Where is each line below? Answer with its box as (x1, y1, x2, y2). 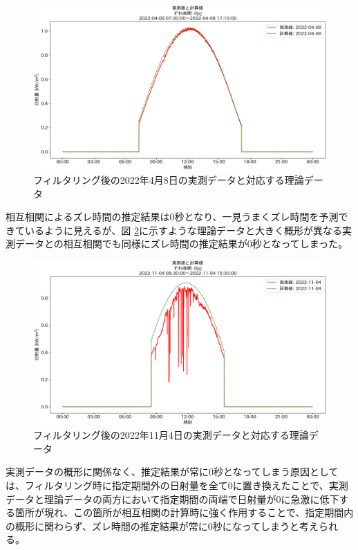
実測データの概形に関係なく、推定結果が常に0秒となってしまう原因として (6, 464, 339, 479)
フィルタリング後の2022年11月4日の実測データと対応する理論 (33, 428, 309, 442)
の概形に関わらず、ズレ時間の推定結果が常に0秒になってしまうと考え (6, 518, 319, 533)
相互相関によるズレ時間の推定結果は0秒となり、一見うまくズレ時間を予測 (6, 209, 339, 224)
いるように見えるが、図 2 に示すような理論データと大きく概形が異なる (24, 222, 342, 237)
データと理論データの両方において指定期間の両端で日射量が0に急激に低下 (6, 491, 339, 506)
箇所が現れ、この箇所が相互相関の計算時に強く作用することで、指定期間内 (15, 505, 354, 520)
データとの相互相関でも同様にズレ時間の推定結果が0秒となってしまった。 (15, 236, 348, 251)
